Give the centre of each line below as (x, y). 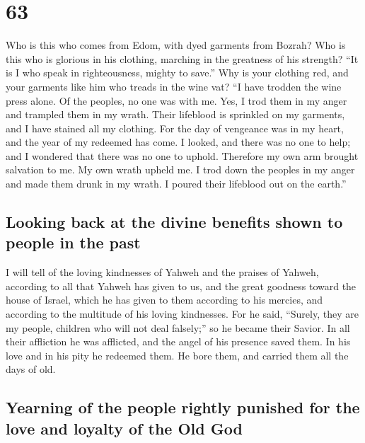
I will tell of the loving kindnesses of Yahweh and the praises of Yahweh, (162, 272)
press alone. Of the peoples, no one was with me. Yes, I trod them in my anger (176, 100)
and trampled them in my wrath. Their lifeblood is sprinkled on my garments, (175, 114)
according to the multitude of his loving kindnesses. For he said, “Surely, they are (182, 314)
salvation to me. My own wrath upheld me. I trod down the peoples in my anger (180, 169)
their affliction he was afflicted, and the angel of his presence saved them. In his (178, 341)
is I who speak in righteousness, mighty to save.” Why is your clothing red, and (177, 73)
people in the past (73, 242)
